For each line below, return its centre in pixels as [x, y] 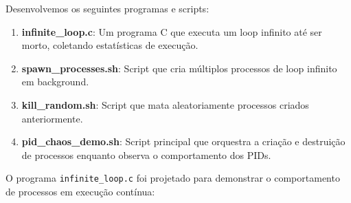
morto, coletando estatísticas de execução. [110, 45]
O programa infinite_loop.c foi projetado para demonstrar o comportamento [173, 178]
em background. [55, 82]
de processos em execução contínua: [80, 191]
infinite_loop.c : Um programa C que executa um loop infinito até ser [172, 31]
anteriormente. [52, 118]
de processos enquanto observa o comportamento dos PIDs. [146, 154]
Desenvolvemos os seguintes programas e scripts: [107, 8]
